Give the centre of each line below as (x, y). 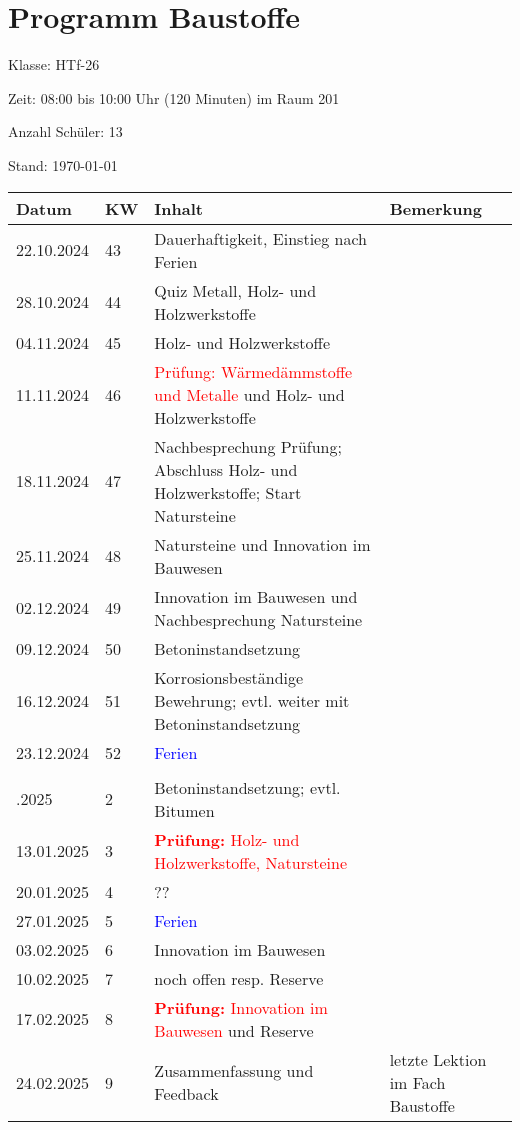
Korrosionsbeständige (229, 677)
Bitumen (184, 810)
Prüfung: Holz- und (227, 839)
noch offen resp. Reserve (239, 978)
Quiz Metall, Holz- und (235, 290)
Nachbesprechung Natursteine (258, 619)
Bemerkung (435, 208)
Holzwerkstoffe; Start (228, 492)
